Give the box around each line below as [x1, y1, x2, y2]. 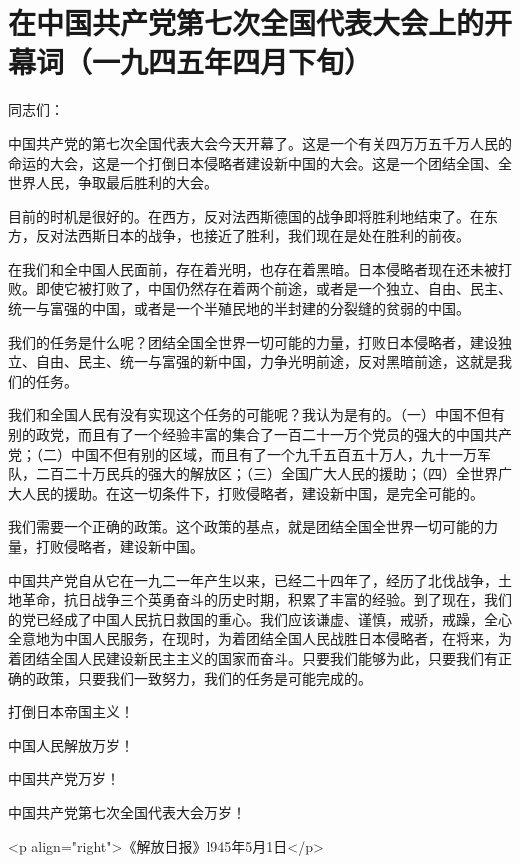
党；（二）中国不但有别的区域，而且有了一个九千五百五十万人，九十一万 [8, 443, 477, 464]
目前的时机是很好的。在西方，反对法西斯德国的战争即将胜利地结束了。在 [8, 205, 484, 226]
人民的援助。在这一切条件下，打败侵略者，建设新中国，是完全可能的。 [21, 482, 484, 503]
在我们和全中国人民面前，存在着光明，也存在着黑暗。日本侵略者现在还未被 [8, 258, 498, 279]
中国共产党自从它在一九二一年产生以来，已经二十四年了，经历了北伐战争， [8, 569, 498, 590]
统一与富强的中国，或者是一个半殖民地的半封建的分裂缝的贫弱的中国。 [8, 298, 470, 319]
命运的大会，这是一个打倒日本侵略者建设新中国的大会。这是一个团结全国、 [8, 152, 498, 173]
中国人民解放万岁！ [8, 734, 134, 755]
